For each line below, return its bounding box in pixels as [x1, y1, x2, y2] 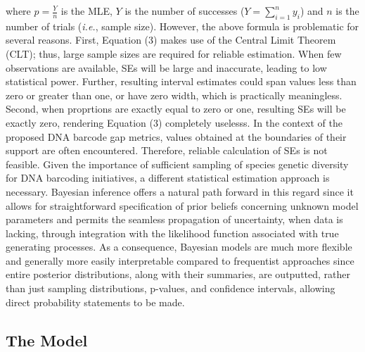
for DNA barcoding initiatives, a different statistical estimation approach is [6, 170, 330, 185]
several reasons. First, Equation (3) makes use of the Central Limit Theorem [6, 32, 336, 47]
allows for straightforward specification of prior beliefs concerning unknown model [6, 198, 359, 213]
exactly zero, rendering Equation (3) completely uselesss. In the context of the [6, 115, 342, 130]
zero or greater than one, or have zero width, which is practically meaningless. [6, 87, 342, 102]
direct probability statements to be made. [6, 294, 185, 309]
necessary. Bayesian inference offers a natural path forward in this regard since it [6, 184, 354, 199]
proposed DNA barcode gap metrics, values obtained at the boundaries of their [6, 129, 347, 144]
